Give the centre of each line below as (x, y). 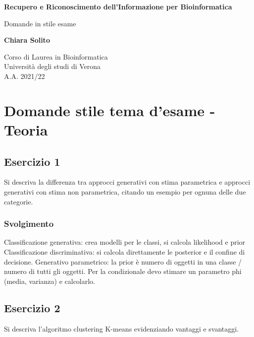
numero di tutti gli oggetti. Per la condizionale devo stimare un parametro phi (123, 271)
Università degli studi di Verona (52, 66)
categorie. (19, 201)
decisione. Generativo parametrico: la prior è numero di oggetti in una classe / (123, 261)
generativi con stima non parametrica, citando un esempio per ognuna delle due (125, 191)
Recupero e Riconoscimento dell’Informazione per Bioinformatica (118, 6)
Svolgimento (29, 224)
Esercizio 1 (32, 161)
